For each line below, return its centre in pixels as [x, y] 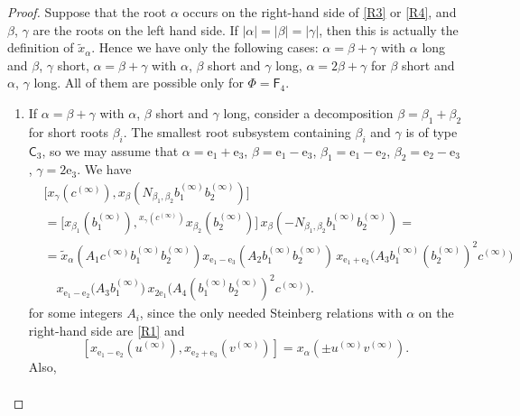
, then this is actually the [389, 29]
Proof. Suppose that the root [87, 12]
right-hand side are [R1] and [107, 330]
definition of [41, 47]
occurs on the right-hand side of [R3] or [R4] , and [320, 12]
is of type [432, 131]
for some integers [75, 313]
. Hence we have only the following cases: [205, 47]
